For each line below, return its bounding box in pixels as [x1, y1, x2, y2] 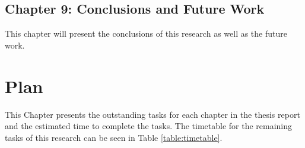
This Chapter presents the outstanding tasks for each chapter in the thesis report [5, 108, 300, 120]
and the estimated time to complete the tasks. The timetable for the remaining [5, 120, 293, 132]
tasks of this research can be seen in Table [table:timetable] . [5, 131, 223, 143]
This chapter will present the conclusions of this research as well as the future [5, 27, 287, 40]
